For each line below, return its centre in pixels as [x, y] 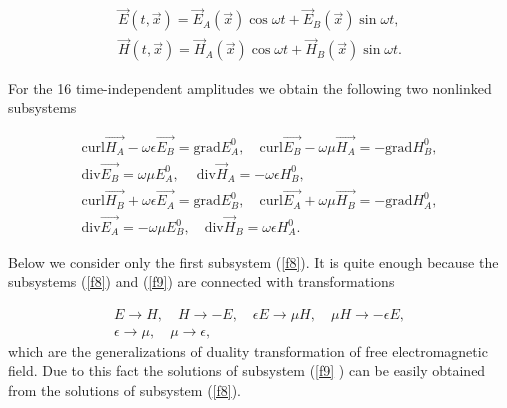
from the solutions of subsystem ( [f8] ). [125, 389]
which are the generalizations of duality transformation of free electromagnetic [248, 350]
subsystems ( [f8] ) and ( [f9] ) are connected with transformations [201, 281]
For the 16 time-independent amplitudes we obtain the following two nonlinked [250, 87]
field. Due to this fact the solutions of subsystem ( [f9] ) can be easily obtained [247, 370]
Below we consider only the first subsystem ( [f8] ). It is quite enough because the [253, 261]
